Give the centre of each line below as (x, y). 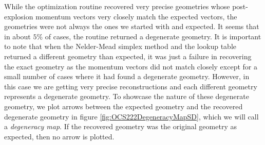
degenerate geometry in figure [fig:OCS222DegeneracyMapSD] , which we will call (131, 116)
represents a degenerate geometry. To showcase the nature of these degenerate (127, 96)
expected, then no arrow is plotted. (59, 136)
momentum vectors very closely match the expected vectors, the (136, 16)
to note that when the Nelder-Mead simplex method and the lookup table (120, 46)
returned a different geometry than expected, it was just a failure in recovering (128, 56)
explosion (19, 16)
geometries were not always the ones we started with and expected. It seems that (132, 26)
